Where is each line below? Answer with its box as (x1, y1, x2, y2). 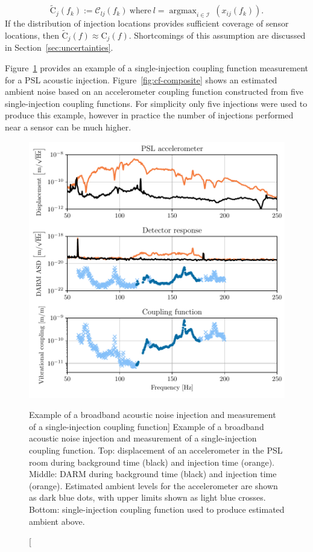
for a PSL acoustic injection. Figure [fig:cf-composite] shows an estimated (5, 73, 277, 86)
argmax (169, 7, 197, 16)
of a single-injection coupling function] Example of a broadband (29, 420, 264, 432)
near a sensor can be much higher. (5, 121, 131, 133)
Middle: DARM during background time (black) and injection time (29, 467, 277, 480)
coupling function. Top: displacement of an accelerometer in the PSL (29, 444, 283, 457)
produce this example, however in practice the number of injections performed (5, 109, 294, 121)
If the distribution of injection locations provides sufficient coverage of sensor (5, 17, 289, 30)
